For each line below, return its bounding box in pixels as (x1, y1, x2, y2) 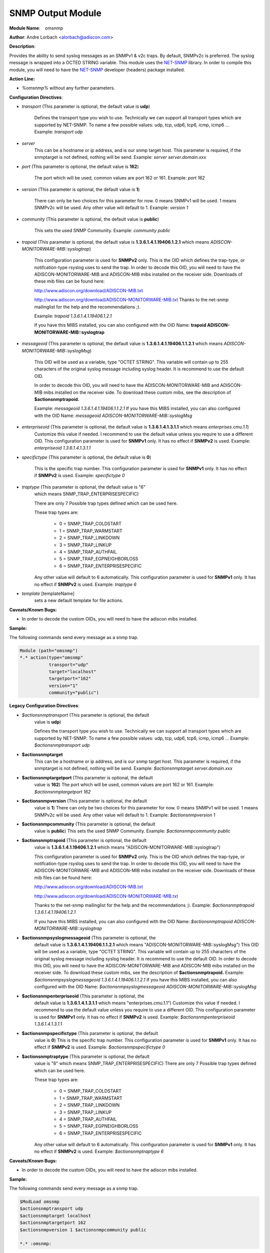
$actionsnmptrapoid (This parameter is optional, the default (21, 837, 147, 843)
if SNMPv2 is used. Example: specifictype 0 (34, 473, 125, 479)
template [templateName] (21, 590, 74, 596)
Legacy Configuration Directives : (9, 703, 79, 709)
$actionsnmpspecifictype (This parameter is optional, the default (21, 1030, 158, 1036)
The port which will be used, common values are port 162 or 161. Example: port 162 (34, 175, 205, 181)
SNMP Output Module (9, 8, 102, 19)
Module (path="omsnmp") (19, 648, 78, 654)
